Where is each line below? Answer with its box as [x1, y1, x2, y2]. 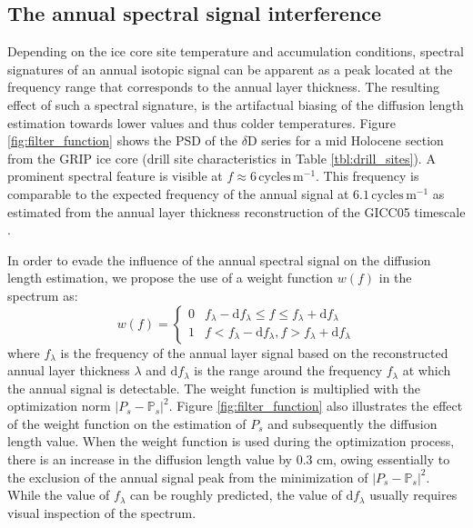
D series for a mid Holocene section [247, 131, 444, 150]
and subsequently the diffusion [267, 413, 438, 433]
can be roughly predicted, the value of [130, 485, 342, 504]
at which [402, 361, 451, 380]
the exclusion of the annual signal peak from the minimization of [7, 467, 368, 486]
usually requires [369, 485, 458, 504]
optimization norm [7, 396, 111, 415]
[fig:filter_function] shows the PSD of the [7, 131, 238, 150]
